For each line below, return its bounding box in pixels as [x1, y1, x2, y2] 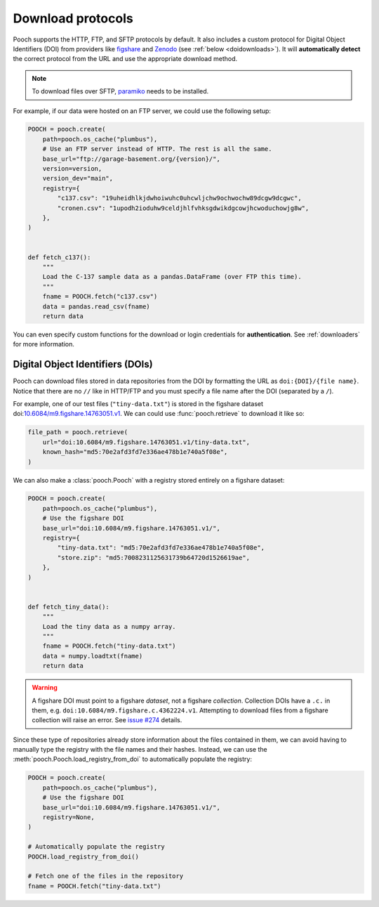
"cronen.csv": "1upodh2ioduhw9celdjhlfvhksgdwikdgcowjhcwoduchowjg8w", [57, 204, 310, 212]
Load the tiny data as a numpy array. [42, 622, 176, 630]
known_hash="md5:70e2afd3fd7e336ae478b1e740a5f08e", [42, 448, 228, 456]
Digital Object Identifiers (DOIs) [13, 358, 154, 370]
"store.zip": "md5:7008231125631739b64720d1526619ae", [57, 554, 251, 561]
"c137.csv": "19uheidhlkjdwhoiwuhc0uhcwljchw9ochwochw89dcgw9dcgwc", [57, 194, 302, 202]
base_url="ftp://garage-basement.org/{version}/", [42, 155, 220, 163]
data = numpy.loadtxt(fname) [42, 652, 143, 660]
